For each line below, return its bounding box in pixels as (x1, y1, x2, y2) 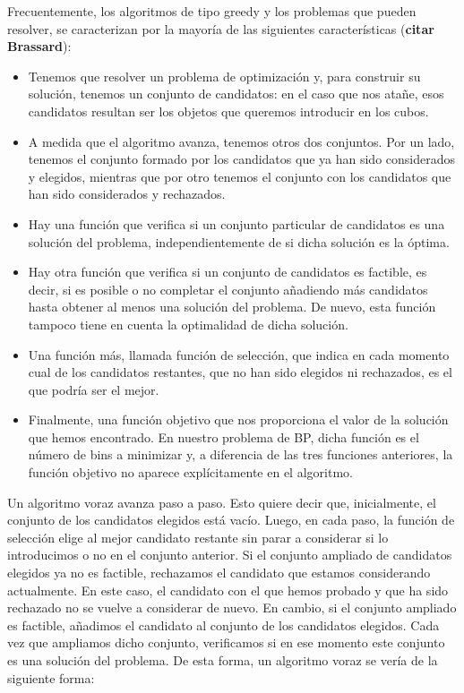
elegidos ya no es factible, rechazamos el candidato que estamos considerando (7, 563, 431, 582)
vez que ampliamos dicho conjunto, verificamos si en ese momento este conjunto (7, 633, 445, 652)
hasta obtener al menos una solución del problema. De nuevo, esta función (28, 297, 436, 316)
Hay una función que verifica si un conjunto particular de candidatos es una (28, 214, 445, 233)
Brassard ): (7, 37, 72, 56)
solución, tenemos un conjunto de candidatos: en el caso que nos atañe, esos (28, 84, 444, 103)
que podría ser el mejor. (28, 380, 159, 398)
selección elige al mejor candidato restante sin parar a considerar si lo (7, 527, 389, 546)
